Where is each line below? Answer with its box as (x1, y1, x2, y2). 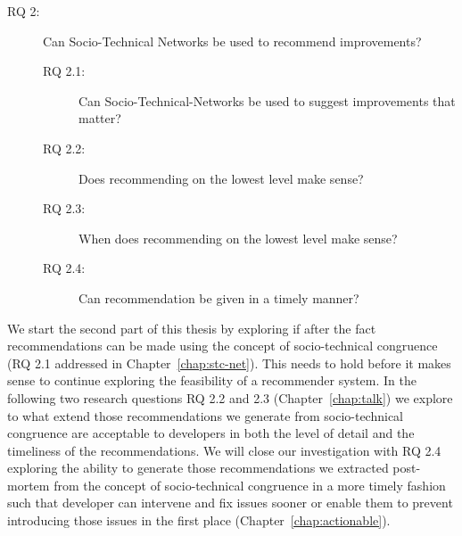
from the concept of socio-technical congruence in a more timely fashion (54, 475, 446, 494)
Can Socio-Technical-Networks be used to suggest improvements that (78, 91, 456, 110)
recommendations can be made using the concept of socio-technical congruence (7, 336, 438, 355)
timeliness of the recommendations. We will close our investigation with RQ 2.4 (7, 441, 441, 459)
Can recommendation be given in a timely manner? (78, 288, 359, 307)
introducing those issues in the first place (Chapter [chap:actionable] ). (7, 511, 391, 530)
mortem (7, 475, 50, 494)
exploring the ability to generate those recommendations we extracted (7, 458, 389, 477)
